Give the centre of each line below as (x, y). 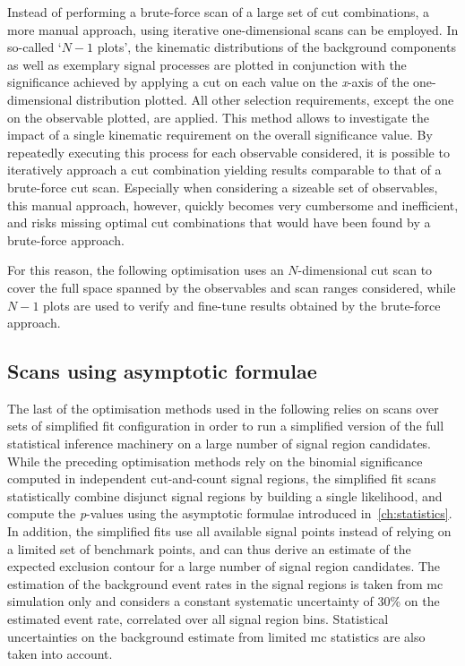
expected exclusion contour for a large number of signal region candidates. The (224, 566)
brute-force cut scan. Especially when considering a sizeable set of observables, (223, 187)
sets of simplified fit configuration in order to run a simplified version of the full (226, 426)
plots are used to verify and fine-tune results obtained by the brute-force (242, 305)
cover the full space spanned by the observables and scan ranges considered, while (232, 287)
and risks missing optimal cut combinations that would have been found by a (219, 222)
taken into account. (60, 654)
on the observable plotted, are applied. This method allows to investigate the (218, 117)
